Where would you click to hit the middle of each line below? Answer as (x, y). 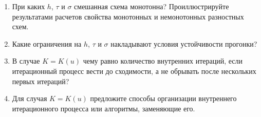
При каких (29, 6)
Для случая (30, 98)
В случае (26, 61)
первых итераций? (41, 81)
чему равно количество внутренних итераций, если (163, 61)
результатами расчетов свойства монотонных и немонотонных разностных (128, 16)
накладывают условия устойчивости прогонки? (184, 43)
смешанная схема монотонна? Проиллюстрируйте (152, 6)
